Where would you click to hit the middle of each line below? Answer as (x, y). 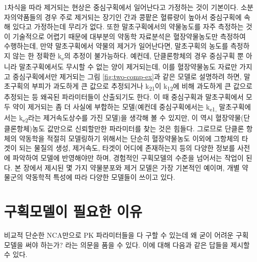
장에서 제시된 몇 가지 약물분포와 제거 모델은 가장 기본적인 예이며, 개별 (131, 167)
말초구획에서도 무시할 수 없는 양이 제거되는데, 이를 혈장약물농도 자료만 (128, 67)
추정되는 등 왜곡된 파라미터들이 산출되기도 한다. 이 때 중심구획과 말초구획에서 (124, 97)
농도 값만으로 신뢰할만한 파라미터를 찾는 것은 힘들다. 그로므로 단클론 (138, 129)
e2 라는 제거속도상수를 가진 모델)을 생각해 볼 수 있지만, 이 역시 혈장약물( (133, 118)
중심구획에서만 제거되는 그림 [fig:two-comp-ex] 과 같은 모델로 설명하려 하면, (127, 76)
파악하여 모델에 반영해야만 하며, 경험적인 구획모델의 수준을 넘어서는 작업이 (128, 158)
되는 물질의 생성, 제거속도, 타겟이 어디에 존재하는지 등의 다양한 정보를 (127, 148)
